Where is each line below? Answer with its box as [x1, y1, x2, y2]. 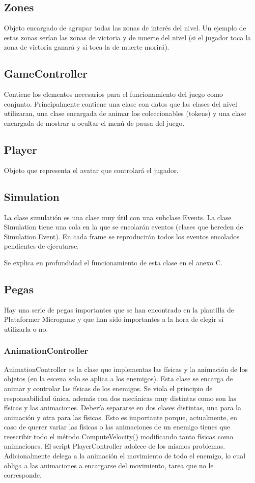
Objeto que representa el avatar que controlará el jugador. [4, 165, 179, 175]
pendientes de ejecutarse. [4, 241, 79, 251]
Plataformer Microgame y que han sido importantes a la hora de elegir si [4, 314, 224, 324]
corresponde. [4, 470, 42, 480]
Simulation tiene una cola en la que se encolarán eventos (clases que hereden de [4, 222, 243, 232]
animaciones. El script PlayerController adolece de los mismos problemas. [4, 441, 225, 451]
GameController [4, 66, 88, 81]
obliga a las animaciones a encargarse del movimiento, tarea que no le [4, 460, 214, 470]
